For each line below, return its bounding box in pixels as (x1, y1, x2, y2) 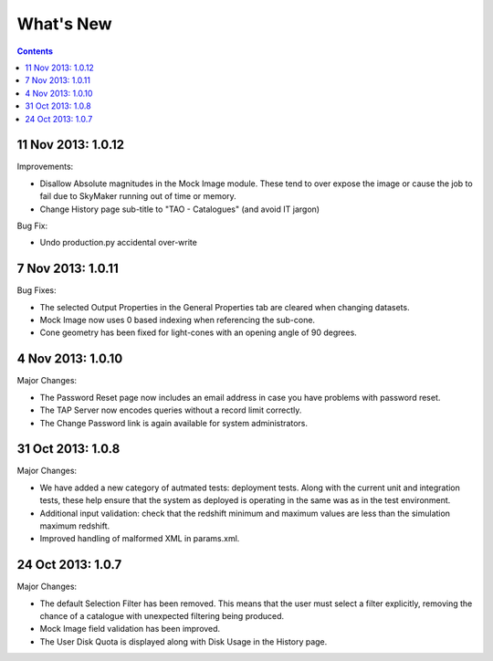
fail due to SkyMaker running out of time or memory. (39, 191, 236, 202)
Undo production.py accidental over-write (39, 237, 198, 248)
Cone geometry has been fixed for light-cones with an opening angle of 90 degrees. (39, 327, 358, 338)
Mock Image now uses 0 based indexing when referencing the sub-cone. (39, 315, 315, 326)
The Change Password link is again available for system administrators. (39, 417, 308, 428)
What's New (16, 14, 113, 34)
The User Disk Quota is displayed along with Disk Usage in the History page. (39, 635, 328, 647)
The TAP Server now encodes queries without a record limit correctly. (39, 404, 302, 415)
